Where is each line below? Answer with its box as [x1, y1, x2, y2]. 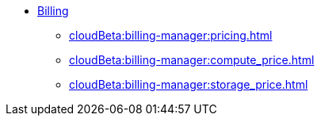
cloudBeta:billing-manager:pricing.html [69, 29, 273, 42]
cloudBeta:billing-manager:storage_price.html [69, 78, 308, 91]
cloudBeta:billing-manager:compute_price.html [69, 53, 315, 67]
